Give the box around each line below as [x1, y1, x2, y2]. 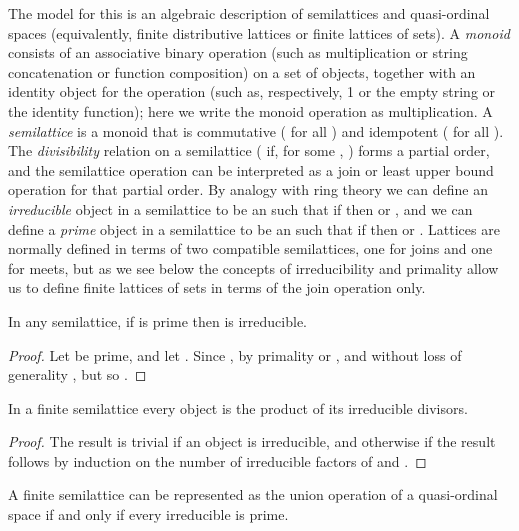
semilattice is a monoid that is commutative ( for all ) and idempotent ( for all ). [8, 120, 504, 141]
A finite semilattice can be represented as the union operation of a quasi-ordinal [8, 484, 498, 505]
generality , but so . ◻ [8, 364, 147, 385]
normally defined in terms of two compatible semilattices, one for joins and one [8, 238, 493, 259]
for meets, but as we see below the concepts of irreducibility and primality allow [8, 257, 499, 278]
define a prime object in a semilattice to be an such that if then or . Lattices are [8, 218, 500, 239]
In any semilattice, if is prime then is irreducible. [8, 310, 308, 331]
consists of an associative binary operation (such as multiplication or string [8, 42, 468, 63]
